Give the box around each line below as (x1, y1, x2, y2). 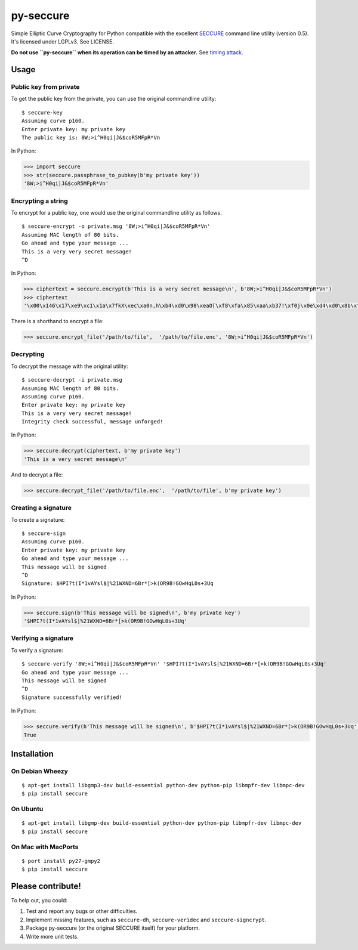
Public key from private (11, 83, 80, 91)
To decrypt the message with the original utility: (11, 363, 128, 370)
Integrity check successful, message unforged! (21, 418, 163, 425)
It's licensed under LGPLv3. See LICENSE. (11, 38, 115, 45)
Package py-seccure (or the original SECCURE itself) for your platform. (26, 924, 200, 932)
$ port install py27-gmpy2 (21, 858, 101, 864)
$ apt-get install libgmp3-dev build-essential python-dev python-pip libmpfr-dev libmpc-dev (21, 782, 305, 789)
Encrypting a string (11, 197, 68, 205)
